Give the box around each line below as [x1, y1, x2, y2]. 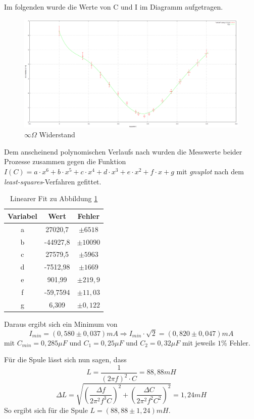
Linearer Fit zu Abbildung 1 [10, 193, 98, 204]
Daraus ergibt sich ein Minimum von [4, 318, 118, 329]
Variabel [8, 210, 37, 221]
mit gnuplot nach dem [176, 166, 244, 177]
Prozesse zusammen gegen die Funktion [4, 156, 126, 167]
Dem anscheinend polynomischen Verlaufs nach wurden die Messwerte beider [4, 146, 242, 157]
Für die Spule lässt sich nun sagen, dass [4, 354, 127, 365]
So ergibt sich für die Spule [4, 404, 88, 415]
